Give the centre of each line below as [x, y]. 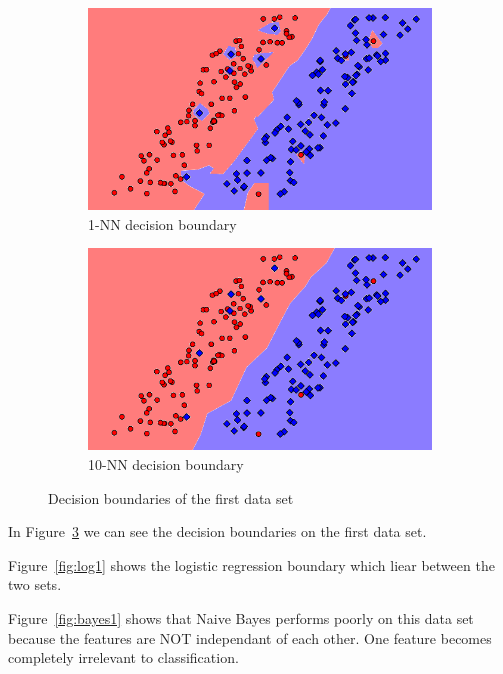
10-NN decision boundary [166, 463]
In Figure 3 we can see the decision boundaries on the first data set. [217, 531]
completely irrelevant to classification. [123, 657]
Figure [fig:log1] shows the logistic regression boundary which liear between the [251, 564]
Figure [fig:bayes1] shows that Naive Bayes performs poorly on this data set [241, 617]
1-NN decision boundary [162, 223]
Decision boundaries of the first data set [171, 497]
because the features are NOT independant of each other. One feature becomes [250, 637]
